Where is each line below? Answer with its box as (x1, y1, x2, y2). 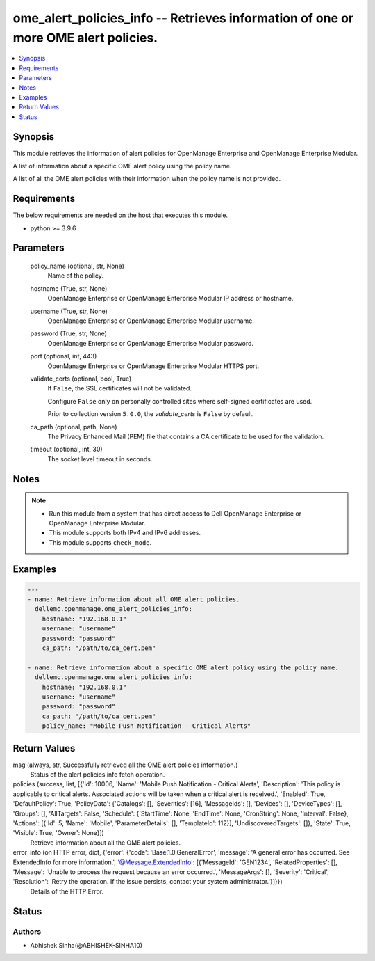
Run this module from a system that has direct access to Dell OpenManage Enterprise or (49, 509, 302, 518)
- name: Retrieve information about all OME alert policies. (27, 596, 240, 603)
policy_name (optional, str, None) (30, 262, 125, 271)
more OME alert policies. (12, 30, 158, 45)
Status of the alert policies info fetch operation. (30, 770, 165, 779)
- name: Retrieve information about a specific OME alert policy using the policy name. (27, 663, 340, 672)
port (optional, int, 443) (30, 352, 97, 360)
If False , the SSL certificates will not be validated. (47, 384, 192, 392)
